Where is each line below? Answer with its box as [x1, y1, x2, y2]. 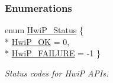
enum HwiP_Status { [5, 24, 83, 36]
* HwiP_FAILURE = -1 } [5, 47, 101, 59]
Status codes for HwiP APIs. [5, 67, 109, 79]
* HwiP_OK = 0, [5, 35, 70, 47]
